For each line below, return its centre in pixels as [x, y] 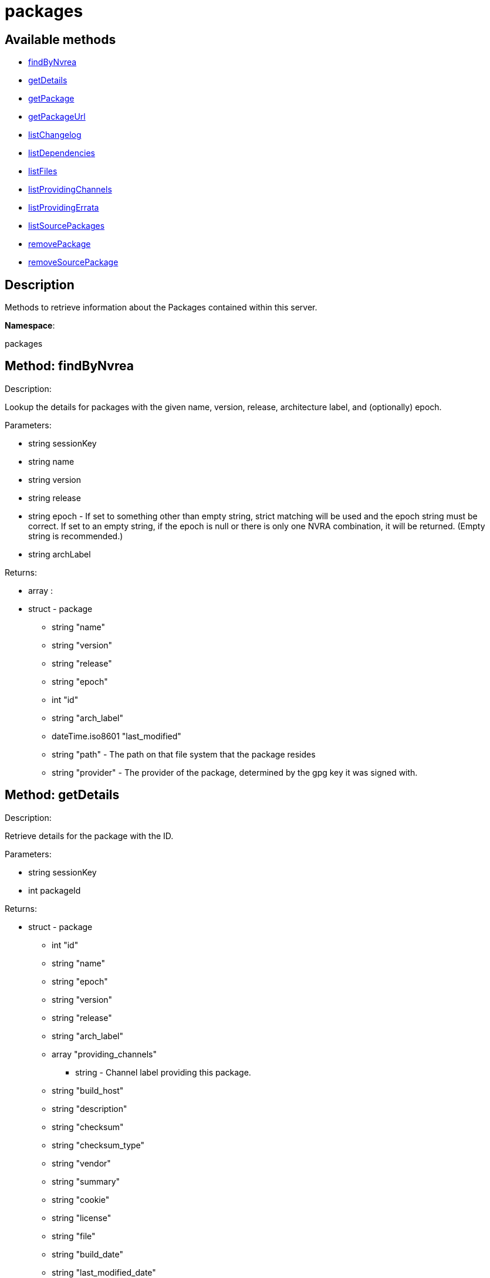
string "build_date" [88, 1254]
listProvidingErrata [64, 208]
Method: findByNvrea [69, 366]
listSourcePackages [67, 226]
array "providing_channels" [104, 1054]
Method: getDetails [62, 795]
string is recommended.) [76, 536]
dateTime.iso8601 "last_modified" [116, 736]
